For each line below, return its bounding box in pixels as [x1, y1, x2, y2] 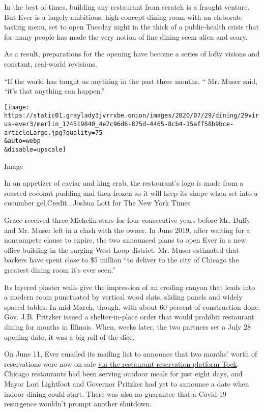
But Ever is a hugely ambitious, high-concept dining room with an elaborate [4, 11, 243, 22]
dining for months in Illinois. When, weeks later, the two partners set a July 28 [4, 321, 251, 332]
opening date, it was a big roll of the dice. [4, 331, 135, 342]
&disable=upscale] [4, 146, 66, 154]
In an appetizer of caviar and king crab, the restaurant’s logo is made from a [4, 178, 244, 188]
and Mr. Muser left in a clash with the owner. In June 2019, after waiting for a [4, 224, 250, 235]
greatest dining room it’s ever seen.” [4, 264, 116, 275]
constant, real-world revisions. [4, 58, 97, 69]
